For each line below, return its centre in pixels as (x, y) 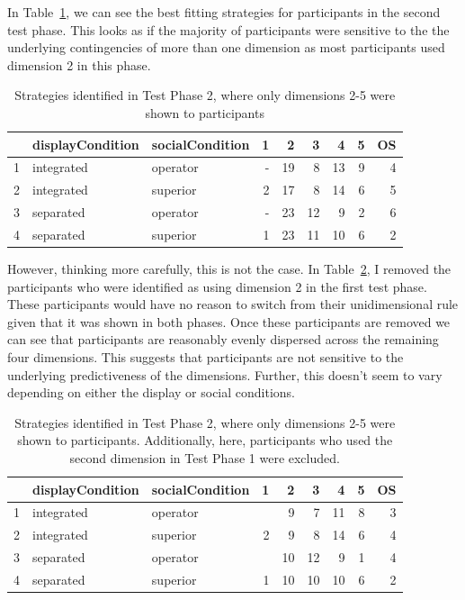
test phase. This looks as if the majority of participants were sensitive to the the (228, 29)
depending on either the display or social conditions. (152, 392)
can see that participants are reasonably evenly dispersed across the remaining (223, 339)
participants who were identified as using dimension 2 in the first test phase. (217, 286)
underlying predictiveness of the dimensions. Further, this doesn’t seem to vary (225, 374)
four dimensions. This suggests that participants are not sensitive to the (206, 357)
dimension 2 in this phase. (79, 64)
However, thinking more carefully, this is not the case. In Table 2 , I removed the (229, 269)
